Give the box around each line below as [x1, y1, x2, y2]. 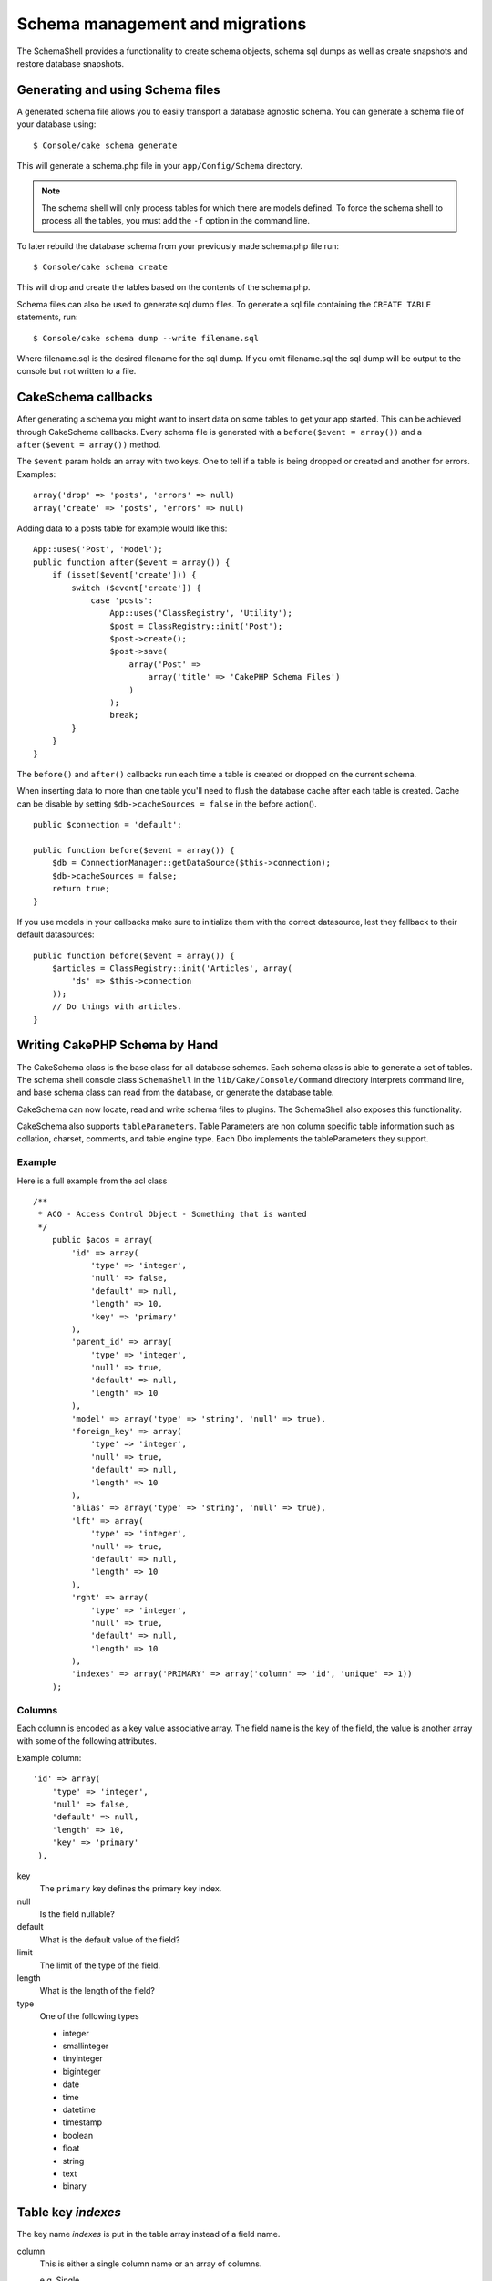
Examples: [16, 468, 56, 479]
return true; [51, 883, 110, 894]
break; [109, 710, 139, 721]
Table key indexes [16, 2204, 122, 2221]
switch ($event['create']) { [71, 582, 202, 593]
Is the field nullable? [39, 1909, 116, 1920]
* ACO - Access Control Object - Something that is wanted [37, 1209, 307, 1220]
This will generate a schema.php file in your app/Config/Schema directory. [16, 161, 302, 172]
